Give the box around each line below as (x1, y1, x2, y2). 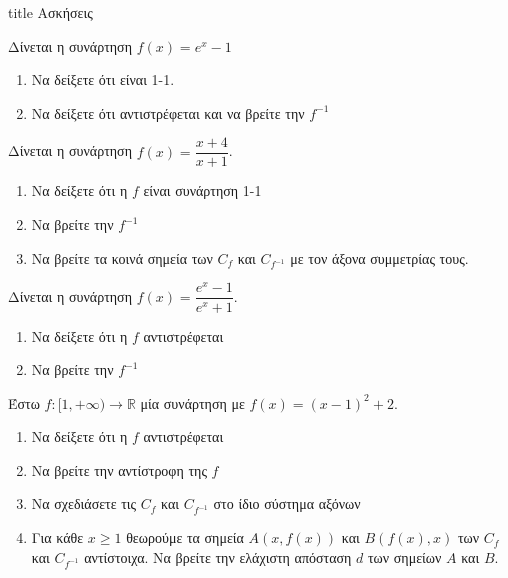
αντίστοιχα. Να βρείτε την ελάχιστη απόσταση (84, 546, 352, 567)
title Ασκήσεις (8, 2, 93, 22)
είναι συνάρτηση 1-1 (143, 180, 262, 201)
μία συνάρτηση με (140, 392, 245, 413)
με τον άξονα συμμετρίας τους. (290, 247, 469, 268)
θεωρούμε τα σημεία (126, 527, 244, 548)
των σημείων (367, 546, 442, 567)
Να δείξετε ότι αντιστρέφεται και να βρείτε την (31, 102, 305, 123)
